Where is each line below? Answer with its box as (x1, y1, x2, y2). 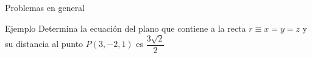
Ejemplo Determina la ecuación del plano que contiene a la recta (5, 21, 246, 34)
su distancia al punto (5, 37, 83, 50)
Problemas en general (5, 1, 85, 13)
